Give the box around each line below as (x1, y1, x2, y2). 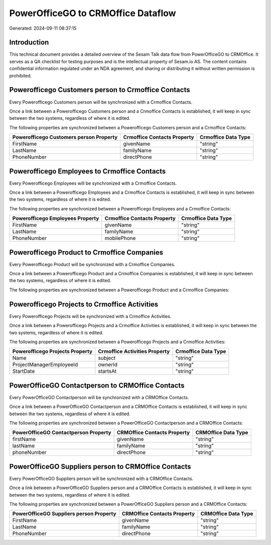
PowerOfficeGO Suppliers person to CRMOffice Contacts (9, 462, 191, 471)
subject (98, 355, 116, 362)
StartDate (12, 368, 35, 375)
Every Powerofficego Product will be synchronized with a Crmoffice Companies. (9, 261, 176, 267)
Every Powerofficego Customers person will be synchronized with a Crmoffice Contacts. (9, 99, 193, 105)
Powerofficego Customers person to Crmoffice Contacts (9, 86, 190, 94)
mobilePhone (104, 235, 136, 242)
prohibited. (9, 72, 32, 79)
